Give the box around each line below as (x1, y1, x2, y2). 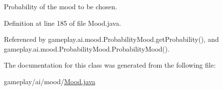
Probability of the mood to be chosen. (4, 1, 117, 11)
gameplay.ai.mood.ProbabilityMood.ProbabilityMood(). (4, 43, 170, 54)
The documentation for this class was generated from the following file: (4, 60, 216, 70)
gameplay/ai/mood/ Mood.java (4, 76, 95, 86)
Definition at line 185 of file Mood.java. (4, 18, 121, 28)
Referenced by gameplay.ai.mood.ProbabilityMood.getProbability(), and (4, 34, 219, 44)
